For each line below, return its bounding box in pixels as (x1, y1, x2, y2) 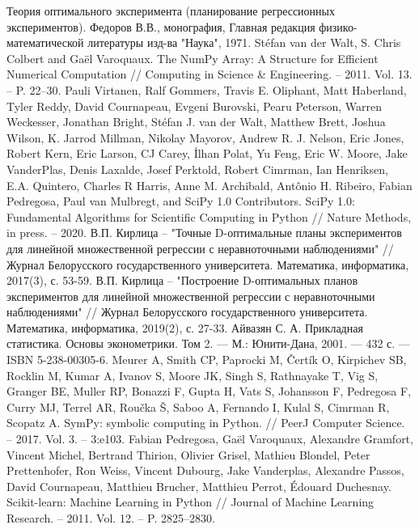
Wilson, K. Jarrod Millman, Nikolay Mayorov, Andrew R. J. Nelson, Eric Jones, (6, 129, 404, 146)
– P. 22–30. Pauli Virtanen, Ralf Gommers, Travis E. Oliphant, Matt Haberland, (6, 81, 407, 98)
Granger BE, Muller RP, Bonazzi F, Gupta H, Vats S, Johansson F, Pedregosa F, (6, 383, 412, 400)
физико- (319, 18, 358, 35)
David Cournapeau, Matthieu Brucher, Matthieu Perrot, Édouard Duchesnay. (6, 477, 391, 494)
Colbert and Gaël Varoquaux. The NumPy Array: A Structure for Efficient (6, 49, 379, 66)
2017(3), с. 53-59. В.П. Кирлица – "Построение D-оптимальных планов (6, 272, 358, 289)
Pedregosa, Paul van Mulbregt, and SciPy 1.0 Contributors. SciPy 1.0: (6, 193, 355, 209)
